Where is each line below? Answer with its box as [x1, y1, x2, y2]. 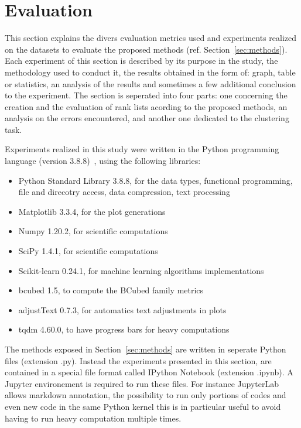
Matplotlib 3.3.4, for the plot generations [18, 205, 166, 217]
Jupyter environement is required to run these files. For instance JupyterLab [5, 377, 279, 389]
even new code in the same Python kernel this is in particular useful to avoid [5, 400, 281, 412]
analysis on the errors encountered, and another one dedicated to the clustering [5, 112, 289, 124]
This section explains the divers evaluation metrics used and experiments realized [5, 32, 297, 44]
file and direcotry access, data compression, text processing [18, 186, 230, 198]
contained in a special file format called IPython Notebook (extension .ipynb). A [5, 366, 293, 378]
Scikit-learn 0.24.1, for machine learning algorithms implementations [18, 264, 264, 276]
